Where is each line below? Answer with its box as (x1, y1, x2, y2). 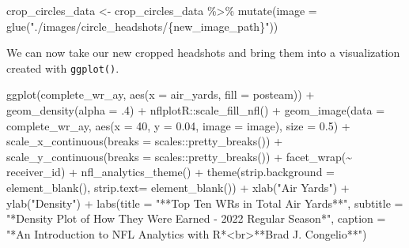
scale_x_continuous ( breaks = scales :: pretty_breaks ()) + (6, 133, 283, 149)
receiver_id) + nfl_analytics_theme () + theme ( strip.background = (6, 163, 335, 180)
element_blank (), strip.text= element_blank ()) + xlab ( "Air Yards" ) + (6, 179, 350, 195)
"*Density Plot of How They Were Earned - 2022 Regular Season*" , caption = (6, 210, 386, 227)
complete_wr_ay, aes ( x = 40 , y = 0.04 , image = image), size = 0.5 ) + (6, 117, 350, 133)
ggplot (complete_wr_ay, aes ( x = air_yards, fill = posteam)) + (6, 86, 315, 103)
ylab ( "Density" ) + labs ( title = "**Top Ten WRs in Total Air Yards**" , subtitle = (6, 194, 403, 211)
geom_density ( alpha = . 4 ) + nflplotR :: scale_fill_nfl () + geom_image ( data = (6, 102, 385, 118)
